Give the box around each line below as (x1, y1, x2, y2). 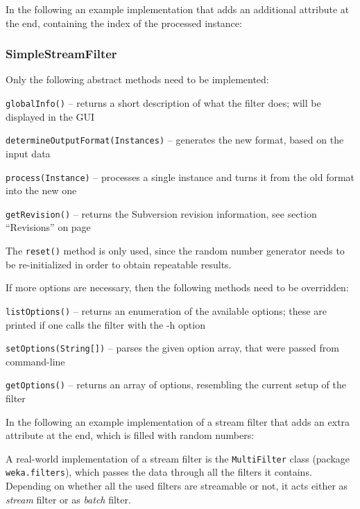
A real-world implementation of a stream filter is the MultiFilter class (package (6, 451, 350, 465)
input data (6, 146, 51, 160)
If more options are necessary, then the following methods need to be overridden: (6, 280, 349, 295)
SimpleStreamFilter (6, 45, 117, 62)
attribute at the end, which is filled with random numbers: (6, 428, 255, 442)
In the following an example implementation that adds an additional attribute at (6, 2, 350, 16)
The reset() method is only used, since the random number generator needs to (6, 243, 345, 257)
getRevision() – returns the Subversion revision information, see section (6, 206, 317, 221)
